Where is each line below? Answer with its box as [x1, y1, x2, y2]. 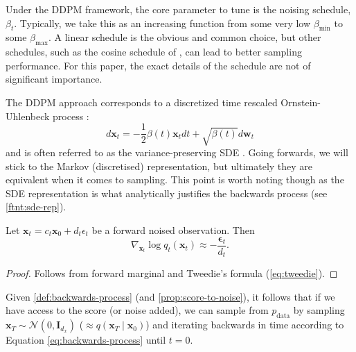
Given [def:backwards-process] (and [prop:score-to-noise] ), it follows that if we [6, 289, 335, 303]
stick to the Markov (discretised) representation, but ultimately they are [6, 158, 313, 173]
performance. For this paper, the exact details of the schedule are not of [6, 58, 311, 72]
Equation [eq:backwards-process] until [6, 333, 166, 347]
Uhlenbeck [6, 108, 50, 123]
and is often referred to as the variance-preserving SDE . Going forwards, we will [6, 145, 349, 160]
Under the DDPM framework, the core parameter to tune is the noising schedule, [6, 2, 351, 16]
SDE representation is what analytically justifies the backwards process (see [6, 185, 328, 200]
